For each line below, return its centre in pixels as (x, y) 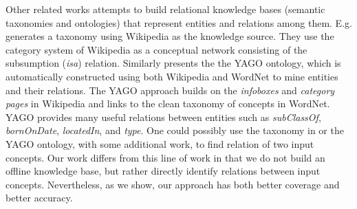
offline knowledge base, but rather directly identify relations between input (163, 171)
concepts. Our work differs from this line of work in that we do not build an (165, 157)
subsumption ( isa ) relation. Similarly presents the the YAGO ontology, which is (173, 63)
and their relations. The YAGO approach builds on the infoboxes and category (170, 90)
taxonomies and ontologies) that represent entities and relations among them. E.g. (179, 22)
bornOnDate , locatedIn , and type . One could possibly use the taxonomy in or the (175, 130)
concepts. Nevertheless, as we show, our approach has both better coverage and (173, 184)
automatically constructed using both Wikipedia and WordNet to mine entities (172, 76)
